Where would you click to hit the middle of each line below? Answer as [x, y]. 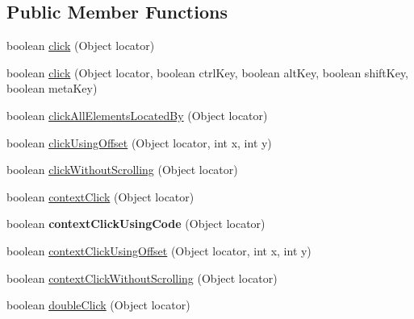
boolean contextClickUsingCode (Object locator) [136, 224]
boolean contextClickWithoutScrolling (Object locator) [142, 278]
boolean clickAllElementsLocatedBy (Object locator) [137, 115]
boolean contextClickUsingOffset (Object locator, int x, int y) [159, 250]
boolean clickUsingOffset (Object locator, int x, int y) [139, 142]
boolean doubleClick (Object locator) [98, 305]
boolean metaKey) [52, 88]
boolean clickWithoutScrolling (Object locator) [122, 170]
